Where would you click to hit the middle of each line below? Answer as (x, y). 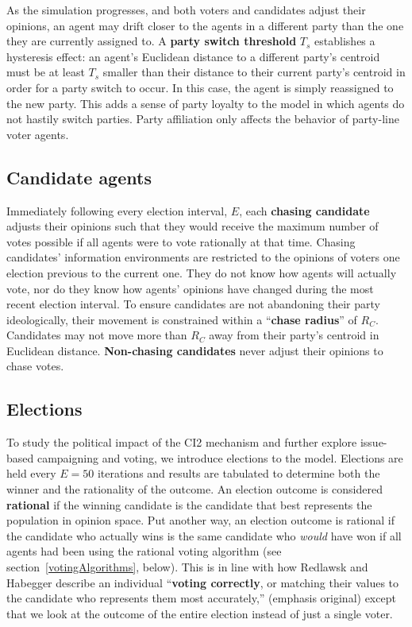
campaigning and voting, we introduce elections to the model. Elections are (220, 457)
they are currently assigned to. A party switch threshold (152, 41)
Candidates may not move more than (97, 335)
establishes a (345, 41)
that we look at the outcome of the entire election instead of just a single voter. (200, 613)
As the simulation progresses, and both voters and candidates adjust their (186, 10)
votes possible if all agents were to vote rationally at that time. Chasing (181, 241)
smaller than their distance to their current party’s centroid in (254, 72)
